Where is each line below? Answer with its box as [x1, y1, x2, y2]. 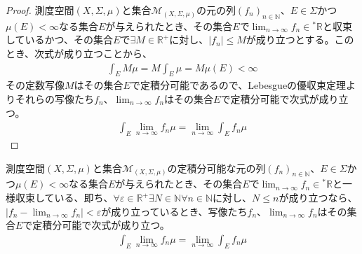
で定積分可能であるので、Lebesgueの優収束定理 [130, 78, 347, 92]
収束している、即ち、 [15, 190, 114, 204]
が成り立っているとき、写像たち [101, 204, 248, 218]
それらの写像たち [15, 92, 94, 106]
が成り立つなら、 [279, 190, 358, 204]
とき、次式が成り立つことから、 [6, 45, 153, 60]
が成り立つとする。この [246, 32, 354, 47]
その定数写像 [6, 78, 65, 92]
